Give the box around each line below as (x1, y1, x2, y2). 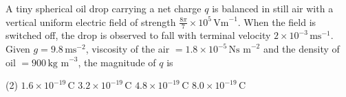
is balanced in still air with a (212, 1, 334, 15)
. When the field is (237, 14, 316, 29)
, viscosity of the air (85, 42, 170, 56)
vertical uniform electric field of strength (6, 14, 176, 29)
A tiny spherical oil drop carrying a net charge (6, 1, 202, 15)
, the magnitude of (78, 55, 156, 69)
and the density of (263, 42, 340, 56)
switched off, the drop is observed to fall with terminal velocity (6, 28, 271, 42)
